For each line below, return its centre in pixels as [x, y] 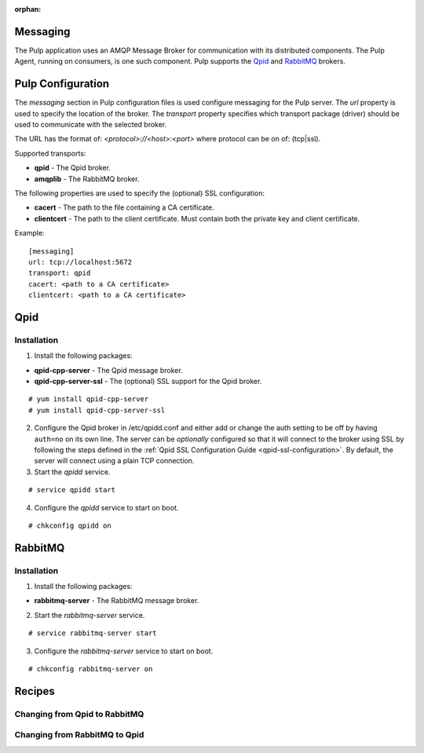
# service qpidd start [72, 490]
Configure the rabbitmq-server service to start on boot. [124, 651]
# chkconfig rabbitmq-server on [91, 669]
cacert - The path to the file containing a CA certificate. [124, 207]
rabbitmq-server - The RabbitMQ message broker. [117, 601]
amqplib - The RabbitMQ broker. [87, 179]
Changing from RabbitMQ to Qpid [79, 735]
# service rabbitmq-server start [93, 633]
